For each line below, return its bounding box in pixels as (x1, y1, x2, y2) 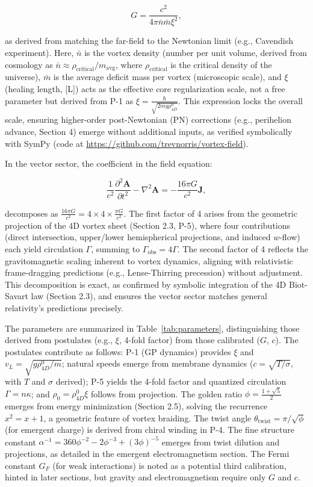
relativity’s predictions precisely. (5, 301, 123, 314)
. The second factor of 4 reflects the (177, 242, 308, 255)
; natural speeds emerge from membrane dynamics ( (61, 357, 253, 370)
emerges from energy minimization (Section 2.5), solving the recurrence (5, 400, 268, 412)
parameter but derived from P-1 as (5, 94, 134, 107)
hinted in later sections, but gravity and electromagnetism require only (5, 471, 266, 483)
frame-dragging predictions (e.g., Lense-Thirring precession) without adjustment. (5, 266, 303, 279)
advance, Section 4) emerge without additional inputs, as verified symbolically (5, 125, 293, 137)
